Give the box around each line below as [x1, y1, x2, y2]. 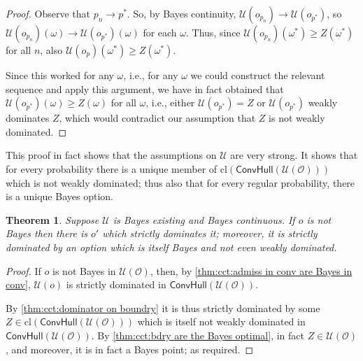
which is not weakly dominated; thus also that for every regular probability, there [6, 175, 355, 190]
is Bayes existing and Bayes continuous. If [113, 212, 295, 227]
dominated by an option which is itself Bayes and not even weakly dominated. [6, 239, 337, 254]
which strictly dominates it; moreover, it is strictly [102, 226, 318, 241]
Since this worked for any [6, 68, 114, 82]
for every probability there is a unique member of [6, 161, 218, 176]
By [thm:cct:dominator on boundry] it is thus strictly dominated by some [6, 300, 320, 315]
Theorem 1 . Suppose [6, 212, 99, 227]
